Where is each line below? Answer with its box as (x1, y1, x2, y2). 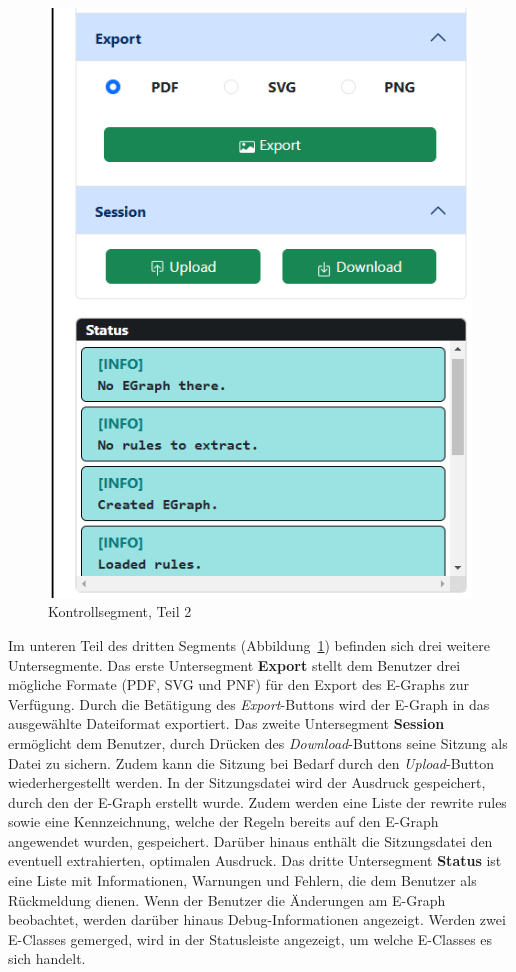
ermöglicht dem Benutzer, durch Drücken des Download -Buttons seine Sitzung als (8, 732, 508, 753)
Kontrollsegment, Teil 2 (48, 601, 192, 622)
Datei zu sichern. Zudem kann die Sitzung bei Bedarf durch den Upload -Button (8, 752, 495, 773)
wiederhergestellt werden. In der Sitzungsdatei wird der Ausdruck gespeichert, (8, 772, 486, 793)
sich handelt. (8, 948, 86, 969)
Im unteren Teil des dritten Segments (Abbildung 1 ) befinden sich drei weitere (8, 634, 490, 655)
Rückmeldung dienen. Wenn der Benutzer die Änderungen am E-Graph (8, 889, 446, 910)
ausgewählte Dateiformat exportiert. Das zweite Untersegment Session (8, 713, 445, 734)
